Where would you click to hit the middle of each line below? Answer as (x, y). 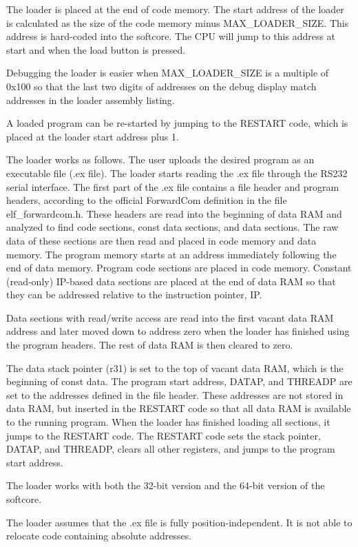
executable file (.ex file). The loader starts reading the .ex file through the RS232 (177, 173)
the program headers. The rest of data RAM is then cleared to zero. (150, 345)
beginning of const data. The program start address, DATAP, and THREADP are (179, 381)
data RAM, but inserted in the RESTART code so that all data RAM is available (179, 408)
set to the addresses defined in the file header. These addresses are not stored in (175, 394)
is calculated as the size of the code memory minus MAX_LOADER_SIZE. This (178, 22)
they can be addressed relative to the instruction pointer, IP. (134, 295)
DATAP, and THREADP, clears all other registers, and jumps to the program (171, 449)
